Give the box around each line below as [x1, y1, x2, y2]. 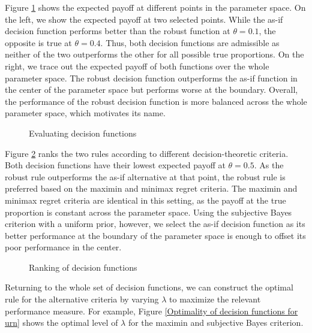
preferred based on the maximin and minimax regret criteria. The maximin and [5, 182, 298, 195]
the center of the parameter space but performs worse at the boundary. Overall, [5, 83, 298, 96]
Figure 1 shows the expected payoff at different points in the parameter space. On [5, 1, 306, 13]
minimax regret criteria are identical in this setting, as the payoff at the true [5, 193, 286, 206]
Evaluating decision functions [29, 126, 137, 139]
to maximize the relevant [169, 293, 261, 305]
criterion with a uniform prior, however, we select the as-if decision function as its [5, 217, 305, 230]
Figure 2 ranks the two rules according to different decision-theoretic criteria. [5, 147, 289, 159]
